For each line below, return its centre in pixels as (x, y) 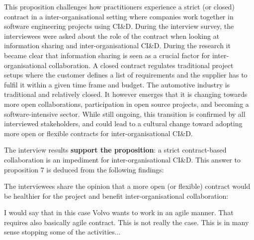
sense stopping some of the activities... (62, 232)
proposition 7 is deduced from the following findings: (84, 169)
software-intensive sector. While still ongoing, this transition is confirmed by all (125, 114)
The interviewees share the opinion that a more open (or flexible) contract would (127, 186)
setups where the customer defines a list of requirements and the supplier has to (126, 75)
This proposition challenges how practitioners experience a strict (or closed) (119, 6)
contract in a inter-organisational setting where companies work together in (119, 16)
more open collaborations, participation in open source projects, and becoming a (127, 104)
